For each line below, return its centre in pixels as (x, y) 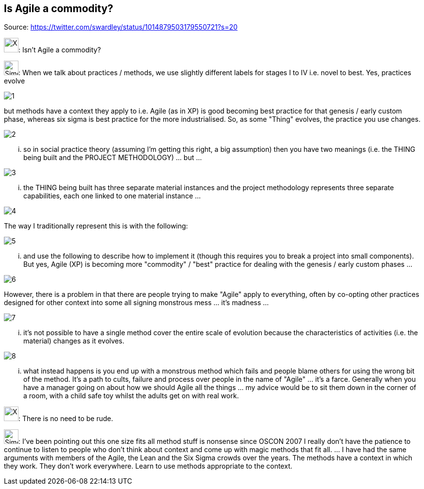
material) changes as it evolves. (74, 341)
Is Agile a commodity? (59, 8)
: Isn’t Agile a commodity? (60, 50)
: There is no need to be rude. (66, 419)
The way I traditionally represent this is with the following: (96, 226)
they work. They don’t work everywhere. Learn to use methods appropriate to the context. (148, 466)
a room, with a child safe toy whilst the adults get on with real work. (131, 396)
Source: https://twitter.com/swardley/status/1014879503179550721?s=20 (121, 27)
